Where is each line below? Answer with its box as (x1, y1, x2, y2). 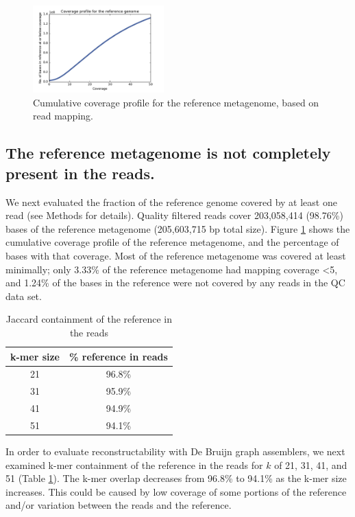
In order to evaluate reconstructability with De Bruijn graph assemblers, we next (5, 444, 345, 458)
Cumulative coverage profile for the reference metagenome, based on (33, 95, 319, 109)
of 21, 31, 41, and (274, 457, 347, 472)
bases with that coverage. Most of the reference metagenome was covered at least (5, 248, 346, 262)
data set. (5, 288, 42, 303)
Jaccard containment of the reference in (5, 312, 173, 326)
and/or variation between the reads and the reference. (5, 498, 232, 512)
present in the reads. (5, 162, 155, 183)
